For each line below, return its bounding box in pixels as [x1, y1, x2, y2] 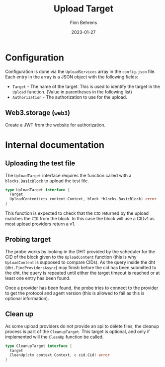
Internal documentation [5, 139, 104, 150]
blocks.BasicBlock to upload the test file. [5, 178, 89, 184]
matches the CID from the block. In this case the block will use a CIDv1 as [5, 216, 155, 221]
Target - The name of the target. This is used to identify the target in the [12, 83, 160, 89]
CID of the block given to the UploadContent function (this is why [5, 254, 137, 260]
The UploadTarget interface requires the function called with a [5, 172, 132, 178]
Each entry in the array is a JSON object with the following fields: [5, 73, 138, 80]
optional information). [5, 295, 50, 301]
